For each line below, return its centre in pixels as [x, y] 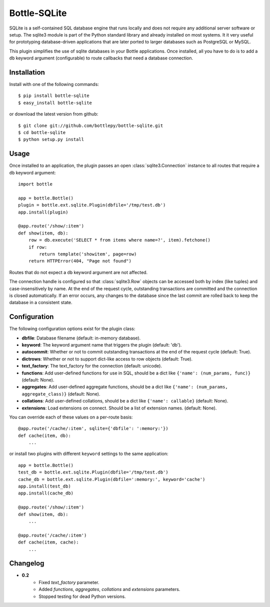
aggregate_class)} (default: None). [61, 394]
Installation [27, 72]
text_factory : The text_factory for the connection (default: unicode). [92, 366]
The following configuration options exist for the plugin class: [72, 329]
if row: [38, 247]
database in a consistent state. [41, 302]
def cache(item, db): [44, 435]
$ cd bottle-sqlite [42, 132]
